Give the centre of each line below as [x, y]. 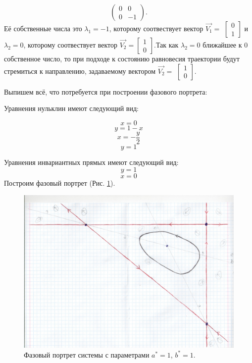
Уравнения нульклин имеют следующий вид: [71, 108]
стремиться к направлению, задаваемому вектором [80, 71]
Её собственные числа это [43, 28]
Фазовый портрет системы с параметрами [87, 354]
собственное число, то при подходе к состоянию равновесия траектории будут [122, 58]
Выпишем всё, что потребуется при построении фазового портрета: [106, 91]
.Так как [166, 45]
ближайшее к [222, 45]
